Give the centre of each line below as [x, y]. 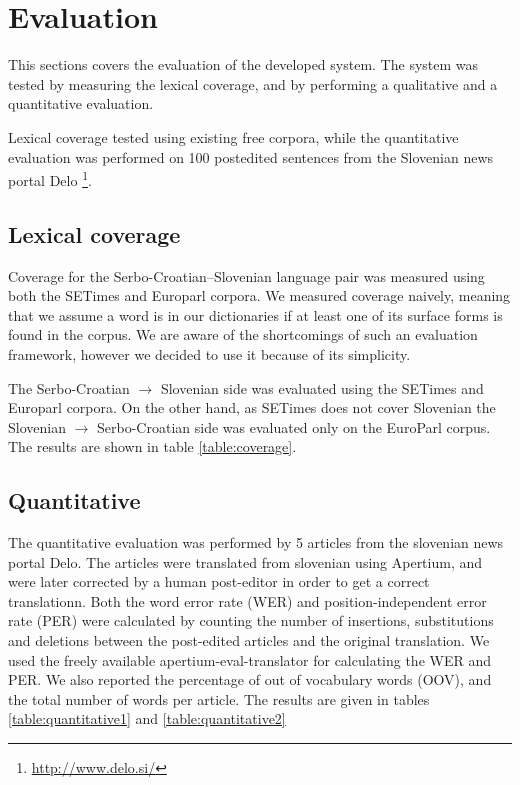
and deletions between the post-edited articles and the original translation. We [249, 640]
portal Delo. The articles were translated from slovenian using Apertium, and [245, 561]
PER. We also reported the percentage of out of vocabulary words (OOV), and [250, 679]
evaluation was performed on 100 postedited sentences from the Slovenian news [251, 156]
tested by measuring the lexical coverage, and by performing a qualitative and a [253, 83]
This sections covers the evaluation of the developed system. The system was [243, 64]
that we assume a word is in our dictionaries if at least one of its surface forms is [255, 314]
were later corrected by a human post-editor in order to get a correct [219, 581]
